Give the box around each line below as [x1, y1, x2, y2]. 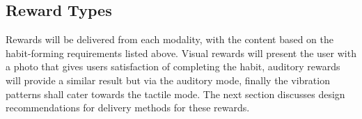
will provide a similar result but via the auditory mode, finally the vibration [6, 72, 330, 87]
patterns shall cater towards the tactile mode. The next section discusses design [6, 86, 345, 101]
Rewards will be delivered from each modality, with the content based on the [6, 32, 334, 47]
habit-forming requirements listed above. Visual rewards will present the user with [6, 45, 356, 60]
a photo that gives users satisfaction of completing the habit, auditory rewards [6, 59, 340, 74]
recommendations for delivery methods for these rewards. [6, 100, 250, 115]
